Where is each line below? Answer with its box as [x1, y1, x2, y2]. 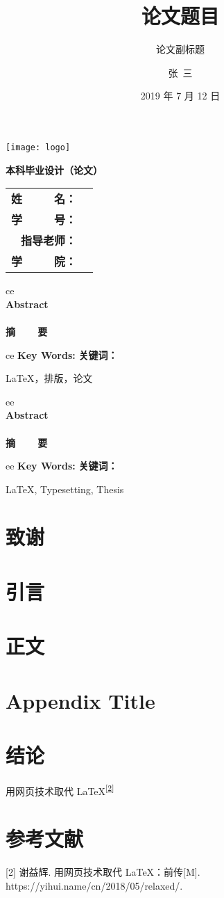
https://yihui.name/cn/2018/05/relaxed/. [6, 878, 183, 892]
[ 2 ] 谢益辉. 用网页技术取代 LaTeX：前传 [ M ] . [6, 865, 200, 879]
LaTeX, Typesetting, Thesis [6, 481, 124, 496]
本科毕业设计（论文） [6, 162, 103, 177]
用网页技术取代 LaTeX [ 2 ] [6, 781, 114, 798]
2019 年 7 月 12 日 [140, 88, 221, 103]
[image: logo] [6, 142, 71, 152]
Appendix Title [6, 686, 155, 714]
